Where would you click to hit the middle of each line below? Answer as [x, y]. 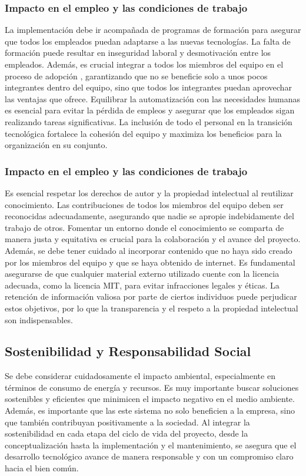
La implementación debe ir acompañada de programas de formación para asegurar [153, 30]
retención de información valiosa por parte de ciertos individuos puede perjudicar [151, 296]
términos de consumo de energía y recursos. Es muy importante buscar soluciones [152, 387]
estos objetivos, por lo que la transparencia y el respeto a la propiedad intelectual [152, 308]
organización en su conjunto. [56, 145]
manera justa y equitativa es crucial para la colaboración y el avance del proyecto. [153, 239]
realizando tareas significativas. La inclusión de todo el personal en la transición [149, 121]
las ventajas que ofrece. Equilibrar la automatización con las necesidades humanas [153, 98]
